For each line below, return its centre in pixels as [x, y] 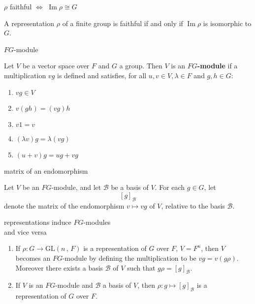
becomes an [33, 258]
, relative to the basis [193, 205]
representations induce [38, 222]
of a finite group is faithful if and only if [123, 23]
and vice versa [25, 231]
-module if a [217, 66]
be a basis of [130, 187]
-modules [97, 222]
